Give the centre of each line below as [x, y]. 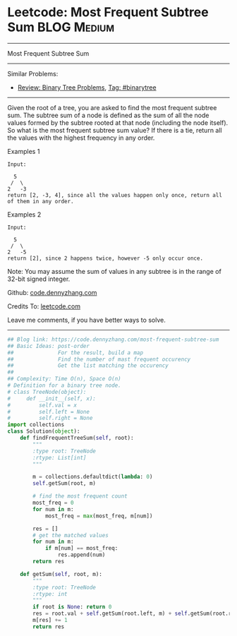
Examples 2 [24, 214]
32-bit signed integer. [39, 279]
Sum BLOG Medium [61, 27]
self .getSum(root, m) [65, 484]
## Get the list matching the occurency [88, 366]
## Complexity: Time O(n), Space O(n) [64, 379]
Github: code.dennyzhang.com [52, 292]
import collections [36, 425]
